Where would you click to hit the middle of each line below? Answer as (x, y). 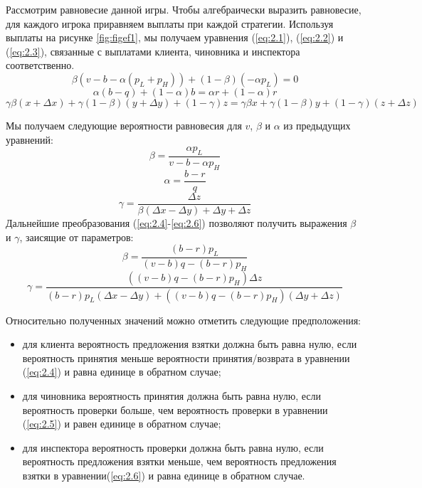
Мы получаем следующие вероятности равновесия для (124, 125)
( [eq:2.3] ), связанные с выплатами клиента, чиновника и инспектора (153, 51)
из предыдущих (317, 125)
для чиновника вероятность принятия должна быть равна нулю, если (172, 395)
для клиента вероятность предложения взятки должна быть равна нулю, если (190, 344)
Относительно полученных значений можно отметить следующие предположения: (183, 320)
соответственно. (40, 65)
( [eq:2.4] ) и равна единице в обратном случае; (122, 372)
